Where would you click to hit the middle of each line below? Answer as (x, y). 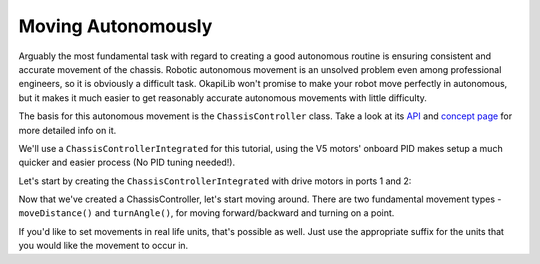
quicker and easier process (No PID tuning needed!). (126, 162)
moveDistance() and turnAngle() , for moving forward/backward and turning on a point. (206, 213)
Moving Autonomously (115, 26)
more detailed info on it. (67, 130)
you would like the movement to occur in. (103, 246)
